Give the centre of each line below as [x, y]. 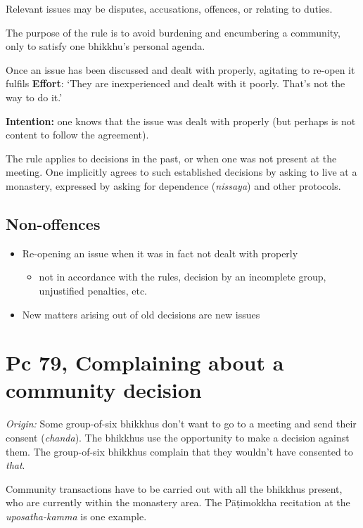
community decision [104, 390]
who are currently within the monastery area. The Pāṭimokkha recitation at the [178, 502]
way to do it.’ [34, 97]
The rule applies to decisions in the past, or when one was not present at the [171, 158]
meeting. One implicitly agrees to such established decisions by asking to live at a [181, 172]
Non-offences [53, 223]
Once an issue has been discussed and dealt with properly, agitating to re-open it [180, 69]
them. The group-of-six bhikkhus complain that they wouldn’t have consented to [179, 451]
